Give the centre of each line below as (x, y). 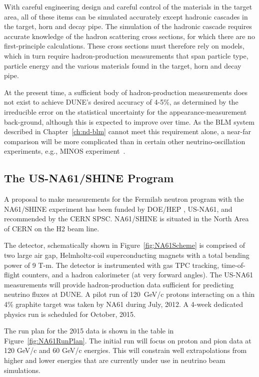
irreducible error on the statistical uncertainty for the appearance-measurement (125, 111)
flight (12, 275)
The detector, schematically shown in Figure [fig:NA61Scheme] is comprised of (125, 245)
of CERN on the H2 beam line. (52, 228)
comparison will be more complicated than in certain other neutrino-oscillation (125, 141)
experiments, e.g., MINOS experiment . (65, 151)
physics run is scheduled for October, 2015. (70, 314)
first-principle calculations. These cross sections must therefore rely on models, (124, 46)
